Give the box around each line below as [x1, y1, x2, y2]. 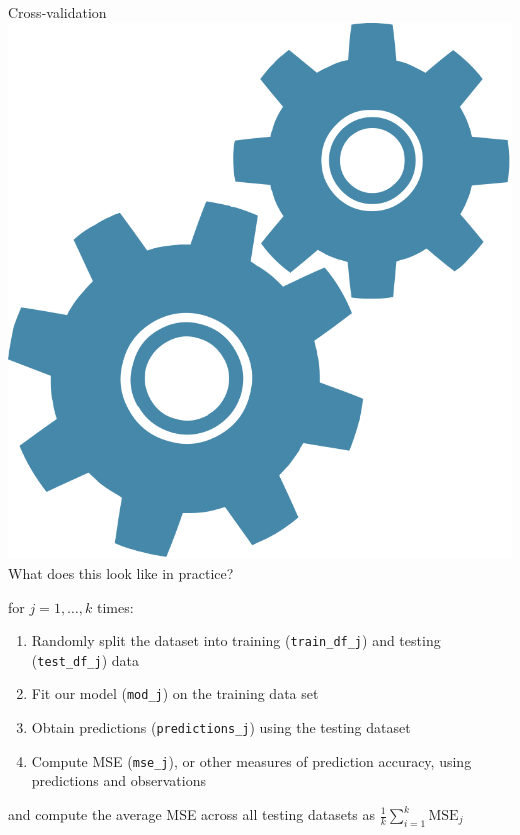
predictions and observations [31, 770, 206, 791]
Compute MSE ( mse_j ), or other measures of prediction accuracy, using [31, 750, 472, 771]
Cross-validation [8, 2, 107, 22]
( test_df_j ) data [31, 649, 140, 670]
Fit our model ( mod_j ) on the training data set [31, 683, 319, 704]
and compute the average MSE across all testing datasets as [8, 804, 376, 824]
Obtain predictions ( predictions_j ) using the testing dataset [31, 717, 411, 738]
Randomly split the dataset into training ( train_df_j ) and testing [31, 630, 441, 651]
